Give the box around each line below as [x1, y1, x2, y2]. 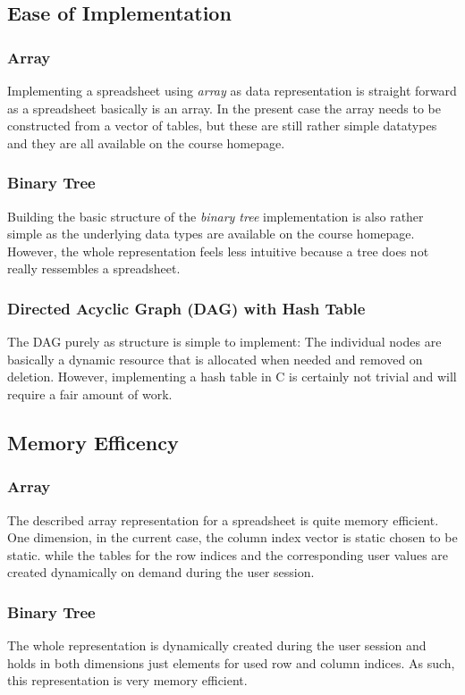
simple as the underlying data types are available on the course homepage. [7, 224, 415, 243]
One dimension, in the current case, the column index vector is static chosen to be [7, 528, 458, 547]
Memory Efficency [7, 428, 179, 456]
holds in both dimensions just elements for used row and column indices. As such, [7, 653, 455, 672]
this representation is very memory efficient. [7, 671, 248, 690]
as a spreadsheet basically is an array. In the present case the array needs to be [7, 98, 441, 117]
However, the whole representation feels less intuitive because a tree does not [7, 241, 429, 260]
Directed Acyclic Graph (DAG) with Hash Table [7, 297, 366, 319]
